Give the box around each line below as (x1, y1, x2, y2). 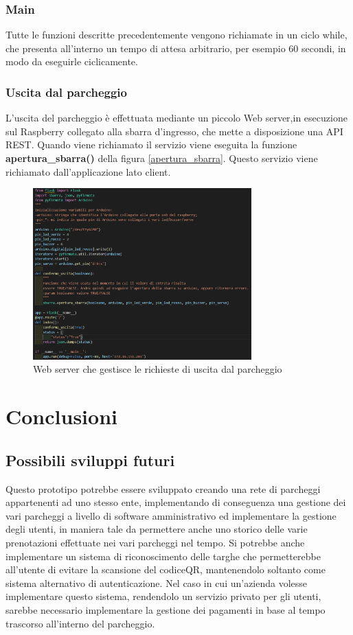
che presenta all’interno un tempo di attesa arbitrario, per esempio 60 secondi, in (5, 41, 346, 55)
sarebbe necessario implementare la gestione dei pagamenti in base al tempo (5, 602, 326, 616)
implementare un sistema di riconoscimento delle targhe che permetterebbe (5, 549, 321, 563)
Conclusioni (5, 402, 117, 430)
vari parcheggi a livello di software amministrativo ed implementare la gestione (5, 508, 337, 522)
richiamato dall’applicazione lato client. (5, 164, 171, 178)
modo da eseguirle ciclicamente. (5, 54, 138, 69)
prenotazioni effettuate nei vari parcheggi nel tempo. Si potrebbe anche (5, 535, 305, 549)
